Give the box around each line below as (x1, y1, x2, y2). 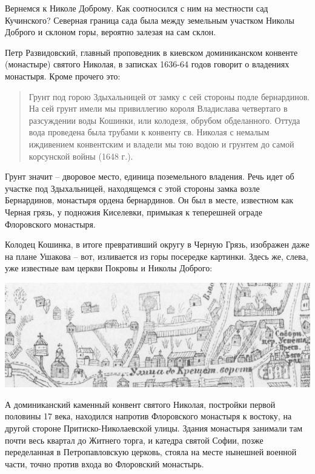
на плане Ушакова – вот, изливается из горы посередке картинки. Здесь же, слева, (5, 249, 308, 262)
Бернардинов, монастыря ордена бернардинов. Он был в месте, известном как (5, 194, 293, 206)
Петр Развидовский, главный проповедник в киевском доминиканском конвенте (5, 46, 298, 58)
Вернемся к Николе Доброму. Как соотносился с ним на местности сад (5, 2, 268, 14)
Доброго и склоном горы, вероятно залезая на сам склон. (5, 25, 216, 38)
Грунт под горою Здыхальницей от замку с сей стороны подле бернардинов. (28, 90, 310, 103)
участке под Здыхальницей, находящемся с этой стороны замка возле (5, 181, 260, 194)
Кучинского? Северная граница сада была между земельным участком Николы (5, 13, 294, 26)
